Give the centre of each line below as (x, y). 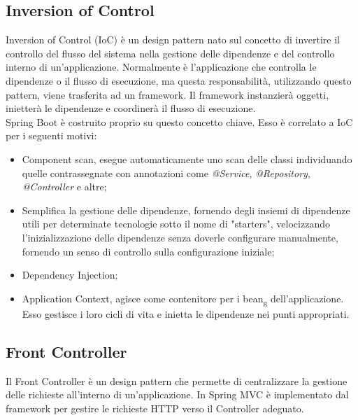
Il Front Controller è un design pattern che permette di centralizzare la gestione (177, 380)
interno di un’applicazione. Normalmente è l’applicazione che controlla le (161, 67)
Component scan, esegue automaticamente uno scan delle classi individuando (187, 159)
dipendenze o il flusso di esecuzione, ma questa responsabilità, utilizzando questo (179, 80)
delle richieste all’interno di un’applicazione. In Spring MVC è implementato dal (177, 394)
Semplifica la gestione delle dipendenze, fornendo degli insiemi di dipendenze (186, 210)
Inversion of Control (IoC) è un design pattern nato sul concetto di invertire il (173, 40)
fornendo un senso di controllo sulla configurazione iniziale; (148, 251)
